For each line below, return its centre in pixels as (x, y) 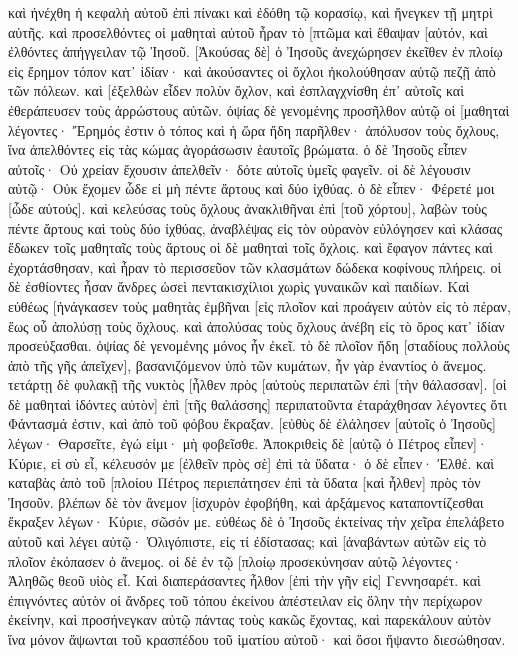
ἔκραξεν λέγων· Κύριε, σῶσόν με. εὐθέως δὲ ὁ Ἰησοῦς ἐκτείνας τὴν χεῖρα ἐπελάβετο (256, 521)
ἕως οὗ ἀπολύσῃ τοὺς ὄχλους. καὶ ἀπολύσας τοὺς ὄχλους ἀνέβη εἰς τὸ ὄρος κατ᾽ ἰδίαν (256, 325)
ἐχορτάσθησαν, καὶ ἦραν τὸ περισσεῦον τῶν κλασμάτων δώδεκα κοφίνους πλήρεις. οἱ (255, 266)
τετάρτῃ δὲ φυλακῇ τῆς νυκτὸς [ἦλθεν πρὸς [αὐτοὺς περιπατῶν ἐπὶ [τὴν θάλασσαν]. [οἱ (257, 384)
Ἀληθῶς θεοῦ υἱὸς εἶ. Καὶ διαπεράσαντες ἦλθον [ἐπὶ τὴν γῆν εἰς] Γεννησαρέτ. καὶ (244, 580)
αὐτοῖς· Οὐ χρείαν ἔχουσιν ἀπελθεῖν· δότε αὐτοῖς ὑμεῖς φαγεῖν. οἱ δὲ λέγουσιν (239, 168)
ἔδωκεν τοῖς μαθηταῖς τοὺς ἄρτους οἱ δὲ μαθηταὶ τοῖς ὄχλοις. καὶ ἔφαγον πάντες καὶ (250, 247)
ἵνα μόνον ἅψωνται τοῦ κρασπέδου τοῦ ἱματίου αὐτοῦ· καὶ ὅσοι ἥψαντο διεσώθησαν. (257, 639)
